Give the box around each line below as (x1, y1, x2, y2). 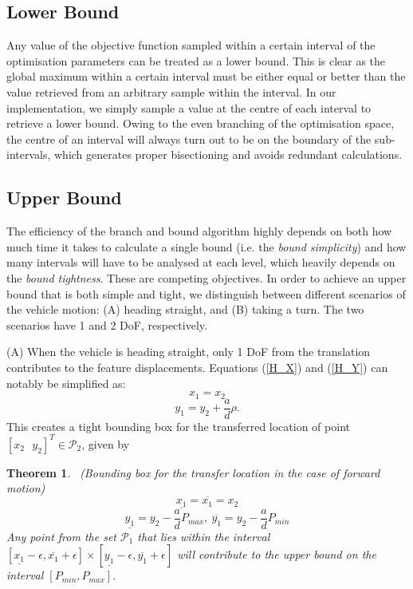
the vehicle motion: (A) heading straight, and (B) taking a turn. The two (6, 301, 364, 318)
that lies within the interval (137, 528, 270, 544)
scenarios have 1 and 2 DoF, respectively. (6, 316, 207, 333)
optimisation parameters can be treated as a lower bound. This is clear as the (6, 52, 386, 69)
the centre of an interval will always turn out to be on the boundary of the (6, 130, 372, 147)
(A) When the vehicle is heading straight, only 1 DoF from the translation (6, 343, 371, 360)
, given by (81, 435, 130, 452)
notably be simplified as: (6, 374, 126, 391)
